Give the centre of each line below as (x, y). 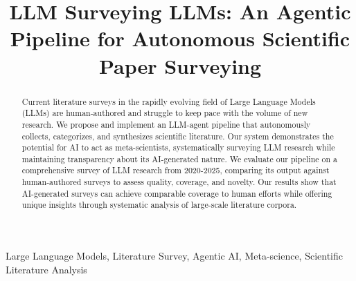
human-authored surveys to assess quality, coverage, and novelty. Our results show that (179, 182)
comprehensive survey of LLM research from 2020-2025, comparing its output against (176, 170)
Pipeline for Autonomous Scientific (180, 38)
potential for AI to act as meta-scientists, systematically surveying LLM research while (178, 147)
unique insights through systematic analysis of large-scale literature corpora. (159, 205)
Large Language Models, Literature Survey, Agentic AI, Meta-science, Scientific (174, 256)
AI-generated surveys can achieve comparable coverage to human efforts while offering (177, 193)
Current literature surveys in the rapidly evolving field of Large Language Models (169, 101)
